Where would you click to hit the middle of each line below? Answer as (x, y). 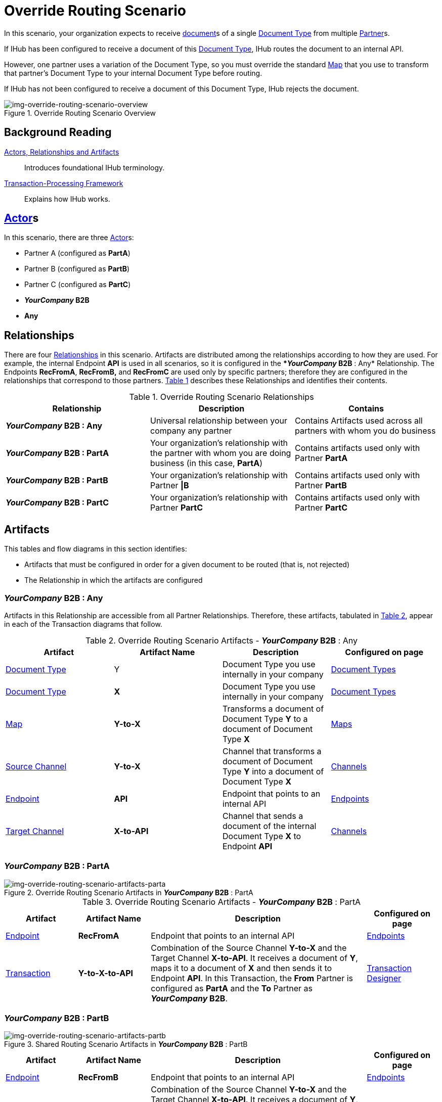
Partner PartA (321, 458)
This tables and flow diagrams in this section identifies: (96, 549)
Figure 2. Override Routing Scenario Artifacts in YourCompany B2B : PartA (129, 892)
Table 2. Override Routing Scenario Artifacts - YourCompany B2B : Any (222, 640)
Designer (384, 978)
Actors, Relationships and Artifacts (62, 152)
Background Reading (58, 132)
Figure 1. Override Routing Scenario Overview (80, 113)
